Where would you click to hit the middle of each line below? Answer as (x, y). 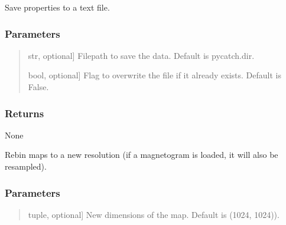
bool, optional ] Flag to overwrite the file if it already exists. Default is (155, 75)
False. (38, 87)
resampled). (26, 166)
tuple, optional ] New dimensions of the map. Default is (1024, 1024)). (154, 214)
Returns (25, 113)
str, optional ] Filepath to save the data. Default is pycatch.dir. (141, 55)
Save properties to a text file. (57, 7)
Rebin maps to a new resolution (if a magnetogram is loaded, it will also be (142, 155)
